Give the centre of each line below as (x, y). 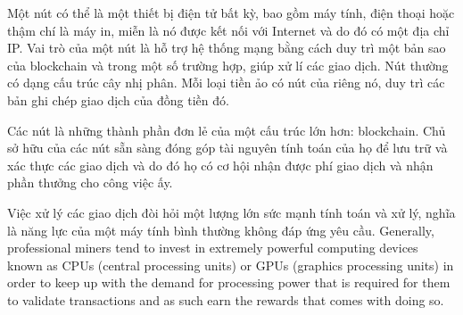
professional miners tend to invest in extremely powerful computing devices (213, 248)
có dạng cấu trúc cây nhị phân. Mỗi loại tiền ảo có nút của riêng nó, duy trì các (226, 83)
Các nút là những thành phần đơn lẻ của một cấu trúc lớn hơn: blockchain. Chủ (227, 130)
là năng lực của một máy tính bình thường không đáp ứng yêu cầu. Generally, (221, 230)
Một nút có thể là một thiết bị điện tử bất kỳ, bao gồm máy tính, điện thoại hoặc (231, 12)
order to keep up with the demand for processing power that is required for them (229, 282)
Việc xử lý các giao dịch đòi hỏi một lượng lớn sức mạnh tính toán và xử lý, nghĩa (231, 212)
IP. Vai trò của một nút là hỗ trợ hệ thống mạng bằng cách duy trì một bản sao (227, 48)
